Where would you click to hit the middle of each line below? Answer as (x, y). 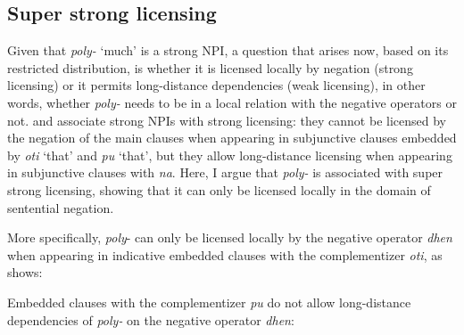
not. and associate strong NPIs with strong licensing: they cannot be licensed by (227, 120)
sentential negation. (61, 207)
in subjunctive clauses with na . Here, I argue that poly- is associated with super (225, 172)
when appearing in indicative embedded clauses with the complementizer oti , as (225, 254)
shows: (25, 272)
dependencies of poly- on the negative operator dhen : (151, 319)
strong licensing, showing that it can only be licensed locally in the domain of (219, 189)
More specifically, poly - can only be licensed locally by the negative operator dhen (230, 237)
